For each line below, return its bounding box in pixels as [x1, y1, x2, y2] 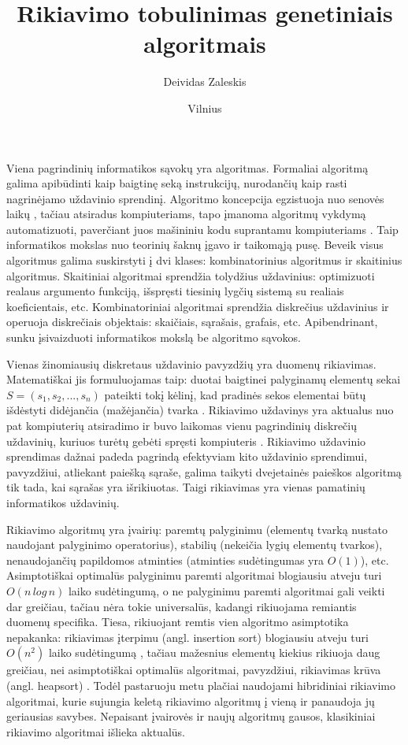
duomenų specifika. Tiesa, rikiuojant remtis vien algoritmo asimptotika [6, 613, 349, 630]
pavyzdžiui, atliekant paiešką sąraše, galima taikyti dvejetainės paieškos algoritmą [6, 463, 402, 480]
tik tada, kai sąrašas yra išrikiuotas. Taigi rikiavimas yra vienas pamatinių [6, 479, 365, 495]
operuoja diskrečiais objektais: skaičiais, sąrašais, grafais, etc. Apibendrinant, [6, 313, 378, 330]
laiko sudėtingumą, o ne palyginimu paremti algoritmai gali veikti [68, 582, 385, 599]
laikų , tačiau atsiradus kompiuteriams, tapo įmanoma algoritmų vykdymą [6, 206, 366, 222]
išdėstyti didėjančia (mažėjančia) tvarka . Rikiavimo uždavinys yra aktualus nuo [6, 402, 394, 418]
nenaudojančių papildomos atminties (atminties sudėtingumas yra [6, 551, 324, 568]
